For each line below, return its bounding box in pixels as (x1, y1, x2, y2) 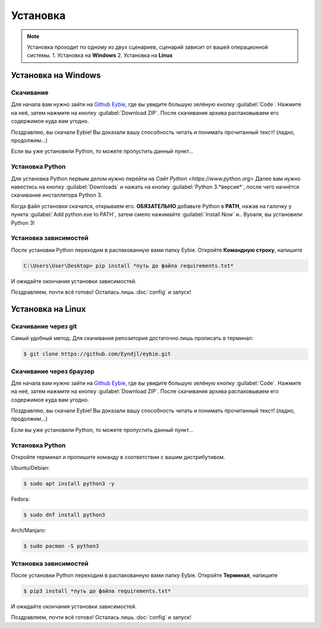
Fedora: (11, 495, 30, 503)
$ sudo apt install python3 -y (23, 481, 115, 487)
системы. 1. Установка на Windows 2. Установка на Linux (27, 52, 173, 59)
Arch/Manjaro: (11, 527, 46, 534)
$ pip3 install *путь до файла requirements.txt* (23, 588, 171, 595)
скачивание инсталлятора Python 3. (11, 191, 102, 199)
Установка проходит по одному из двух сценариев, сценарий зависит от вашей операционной (27, 43, 269, 51)
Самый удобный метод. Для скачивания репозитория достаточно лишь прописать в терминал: (11, 335, 254, 342)
